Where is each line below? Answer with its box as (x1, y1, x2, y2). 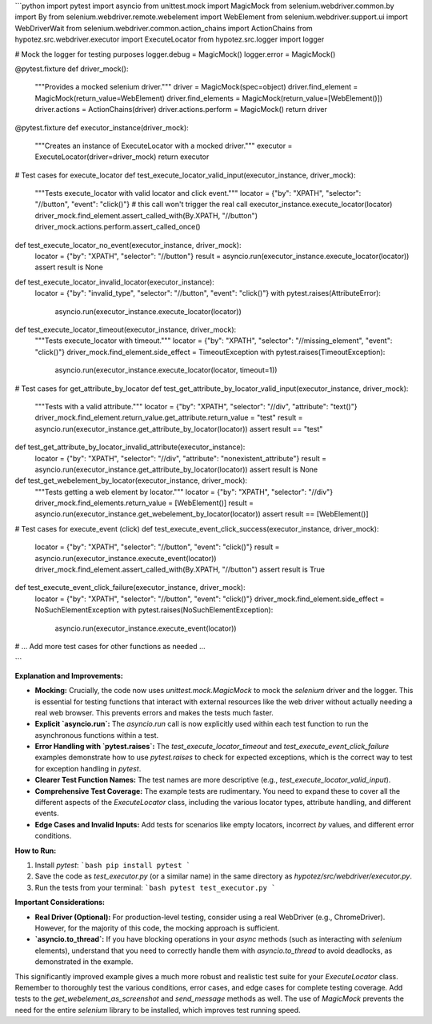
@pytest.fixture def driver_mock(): (14, 64, 129, 74)
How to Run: (14, 846, 57, 855)
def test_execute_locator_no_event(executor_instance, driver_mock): (14, 240, 242, 249)
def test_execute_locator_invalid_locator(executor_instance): (14, 277, 215, 287)
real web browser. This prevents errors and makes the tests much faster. (34, 707, 274, 717)
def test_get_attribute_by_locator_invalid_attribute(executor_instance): (14, 442, 246, 452)
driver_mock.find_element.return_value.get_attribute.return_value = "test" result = (34, 412, 303, 423)
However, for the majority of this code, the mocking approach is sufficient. (34, 923, 280, 933)
